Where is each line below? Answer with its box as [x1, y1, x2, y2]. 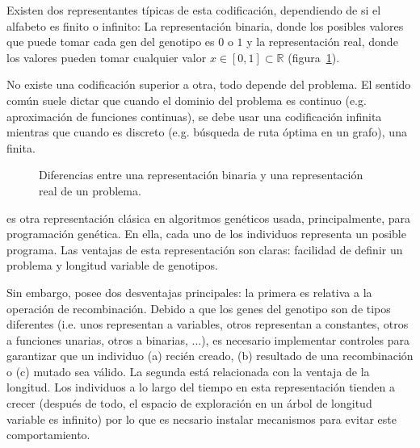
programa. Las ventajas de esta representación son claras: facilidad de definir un [6, 241, 403, 257]
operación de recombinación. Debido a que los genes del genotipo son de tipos [6, 299, 391, 316]
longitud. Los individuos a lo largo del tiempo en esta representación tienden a [6, 379, 395, 396]
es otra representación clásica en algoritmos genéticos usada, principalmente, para [6, 209, 410, 226]
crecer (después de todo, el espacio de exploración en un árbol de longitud [6, 395, 372, 412]
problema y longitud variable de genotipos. [6, 257, 218, 274]
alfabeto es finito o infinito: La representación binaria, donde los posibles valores [6, 17, 404, 34]
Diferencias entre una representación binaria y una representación [39, 166, 363, 183]
